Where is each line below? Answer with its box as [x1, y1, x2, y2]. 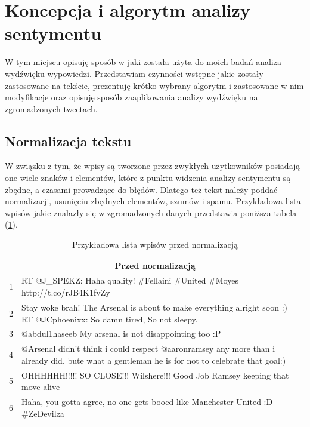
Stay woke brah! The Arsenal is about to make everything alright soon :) [21, 300, 288, 313]
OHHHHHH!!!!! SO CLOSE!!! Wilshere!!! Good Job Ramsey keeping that [21, 368, 289, 381]
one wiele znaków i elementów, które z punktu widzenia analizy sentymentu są [5, 171, 291, 184]
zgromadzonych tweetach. [5, 102, 98, 115]
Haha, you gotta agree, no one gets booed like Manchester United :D [21, 395, 273, 408]
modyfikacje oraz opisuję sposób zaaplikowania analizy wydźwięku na [5, 91, 258, 103]
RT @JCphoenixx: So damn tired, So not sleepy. [21, 312, 198, 325]
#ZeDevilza [21, 407, 64, 419]
